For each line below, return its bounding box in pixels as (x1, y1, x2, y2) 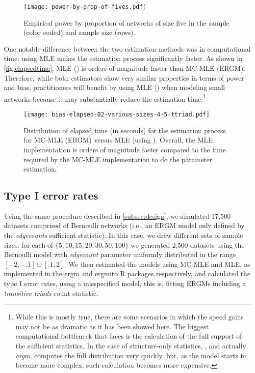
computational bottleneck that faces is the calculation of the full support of (15, 331, 242, 341)
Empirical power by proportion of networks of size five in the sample (24, 17, 229, 28)
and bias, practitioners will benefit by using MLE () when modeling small (4, 82, 225, 92)
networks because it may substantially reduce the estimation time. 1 (4, 92, 206, 104)
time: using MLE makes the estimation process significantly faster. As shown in (4, 53, 243, 63)
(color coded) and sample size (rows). (24, 27, 136, 37)
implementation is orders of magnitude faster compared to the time (24, 144, 226, 154)
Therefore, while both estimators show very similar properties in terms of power (4, 72, 244, 83)
